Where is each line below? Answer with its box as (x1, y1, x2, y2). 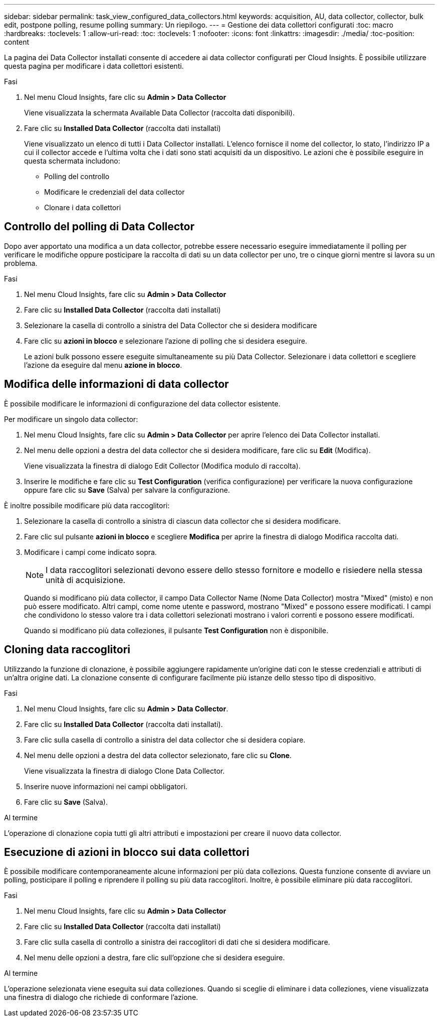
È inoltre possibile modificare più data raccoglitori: (4, 501, 170, 510)
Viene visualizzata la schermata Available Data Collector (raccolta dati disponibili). (24, 108, 295, 117)
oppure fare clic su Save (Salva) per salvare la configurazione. (24, 485, 230, 494)
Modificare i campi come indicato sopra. (24, 547, 157, 556)
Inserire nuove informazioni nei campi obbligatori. (24, 782, 187, 791)
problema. (4, 258, 38, 267)
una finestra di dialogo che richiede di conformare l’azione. (4, 993, 198, 1002)
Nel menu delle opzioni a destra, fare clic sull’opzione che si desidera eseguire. (24, 953, 285, 962)
